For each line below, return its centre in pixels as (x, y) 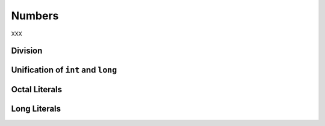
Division (27, 51)
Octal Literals (37, 90)
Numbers (35, 16)
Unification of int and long (64, 70)
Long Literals (36, 109)
